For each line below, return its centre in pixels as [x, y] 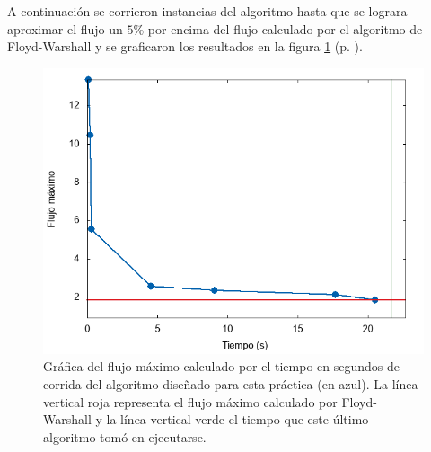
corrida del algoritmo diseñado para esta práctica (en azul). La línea [231, 383]
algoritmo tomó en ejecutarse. [125, 436]
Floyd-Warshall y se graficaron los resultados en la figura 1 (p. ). [185, 46]
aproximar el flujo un [65, 28]
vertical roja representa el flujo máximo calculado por [190, 401]
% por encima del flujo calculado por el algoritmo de [278, 28]
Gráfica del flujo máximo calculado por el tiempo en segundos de [221, 366]
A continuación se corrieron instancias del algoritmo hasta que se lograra [207, 11]
